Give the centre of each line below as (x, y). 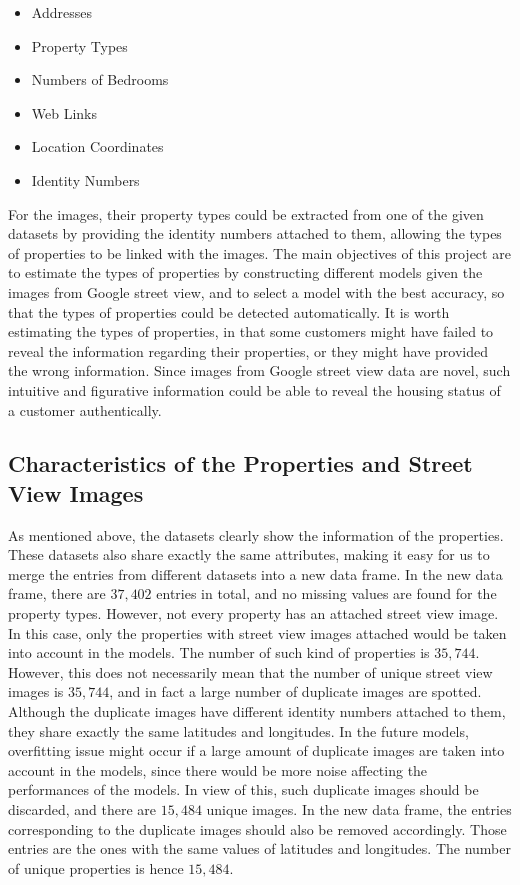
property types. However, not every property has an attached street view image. (253, 613)
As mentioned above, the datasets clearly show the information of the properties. (256, 534)
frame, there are (57, 593)
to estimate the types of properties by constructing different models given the (245, 272)
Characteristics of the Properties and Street (240, 463)
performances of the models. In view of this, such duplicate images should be (243, 789)
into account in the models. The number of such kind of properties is (219, 652)
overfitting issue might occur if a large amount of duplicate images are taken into (256, 750)
